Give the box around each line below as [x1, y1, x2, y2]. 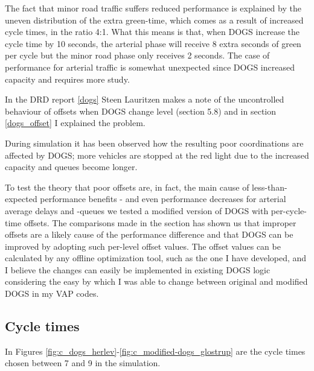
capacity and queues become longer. [5, 160, 138, 173]
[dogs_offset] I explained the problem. [5, 116, 146, 129]
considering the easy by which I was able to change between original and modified [5, 275, 308, 288]
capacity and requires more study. [5, 72, 130, 85]
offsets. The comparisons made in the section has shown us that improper [24, 216, 296, 229]
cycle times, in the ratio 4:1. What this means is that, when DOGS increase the [5, 25, 300, 38]
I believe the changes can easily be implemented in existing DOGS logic [5, 263, 271, 276]
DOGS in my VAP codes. [5, 287, 99, 300]
